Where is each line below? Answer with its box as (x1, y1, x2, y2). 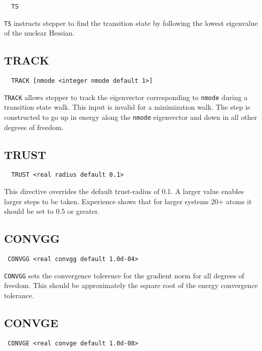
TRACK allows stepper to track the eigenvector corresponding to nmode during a (4, 91, 248, 102)
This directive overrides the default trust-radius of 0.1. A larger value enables (4, 186, 244, 197)
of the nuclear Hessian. (4, 27, 75, 38)
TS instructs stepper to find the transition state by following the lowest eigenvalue (4, 17, 258, 28)
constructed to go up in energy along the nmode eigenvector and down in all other (4, 112, 257, 122)
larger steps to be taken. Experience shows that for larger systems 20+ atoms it (4, 196, 252, 206)
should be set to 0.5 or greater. (4, 206, 100, 216)
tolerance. (4, 290, 34, 301)
